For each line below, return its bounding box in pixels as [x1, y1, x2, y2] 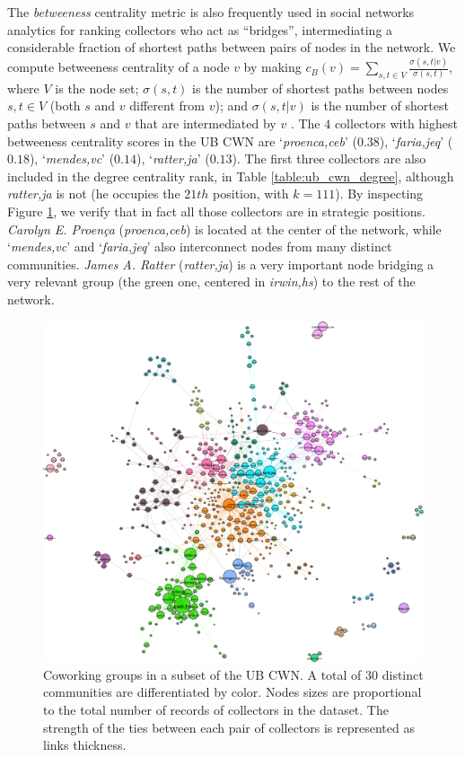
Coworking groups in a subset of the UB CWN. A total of [43, 665, 362, 683]
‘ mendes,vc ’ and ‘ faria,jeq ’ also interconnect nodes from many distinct [7, 237, 392, 256]
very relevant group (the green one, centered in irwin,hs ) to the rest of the [7, 272, 416, 291]
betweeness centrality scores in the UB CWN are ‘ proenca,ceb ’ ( [7, 131, 357, 150]
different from [129, 96, 205, 115]
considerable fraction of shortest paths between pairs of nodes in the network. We [7, 38, 456, 57]
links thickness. [43, 735, 127, 754]
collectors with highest [334, 114, 458, 133]
